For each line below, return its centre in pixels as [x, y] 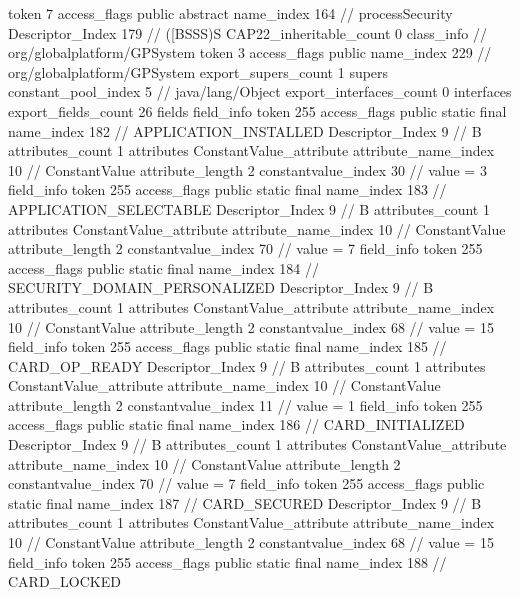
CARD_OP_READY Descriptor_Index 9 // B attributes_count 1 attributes [247, 365]
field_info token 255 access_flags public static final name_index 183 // [227, 189]
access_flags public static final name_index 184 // [164, 267]
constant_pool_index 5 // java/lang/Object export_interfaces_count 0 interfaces [260, 91]
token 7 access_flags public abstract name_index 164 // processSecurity [230, 13]
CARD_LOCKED [64, 581]
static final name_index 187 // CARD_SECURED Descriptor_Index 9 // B [245, 502]
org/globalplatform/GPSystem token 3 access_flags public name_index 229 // [250, 52]
